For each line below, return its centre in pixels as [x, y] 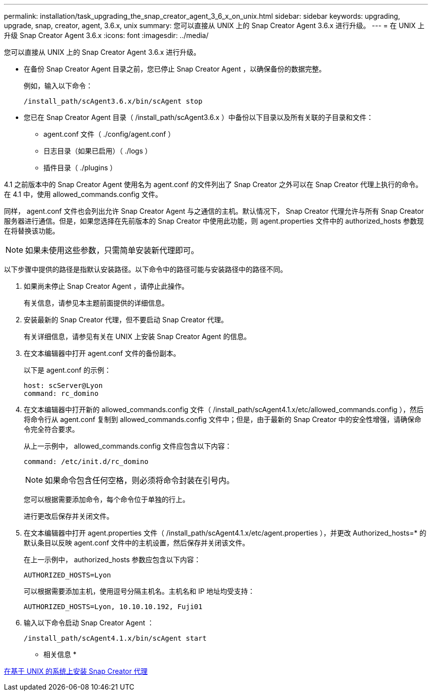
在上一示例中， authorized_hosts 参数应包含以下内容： [112, 560]
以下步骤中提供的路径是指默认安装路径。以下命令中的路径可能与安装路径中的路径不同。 [145, 269]
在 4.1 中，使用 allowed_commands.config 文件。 [83, 194]
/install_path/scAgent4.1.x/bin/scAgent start [115, 638]
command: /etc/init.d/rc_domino [86, 462]
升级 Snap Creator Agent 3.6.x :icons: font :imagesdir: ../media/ [106, 35]
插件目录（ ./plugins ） [80, 168]
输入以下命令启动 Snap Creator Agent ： [89, 623]
